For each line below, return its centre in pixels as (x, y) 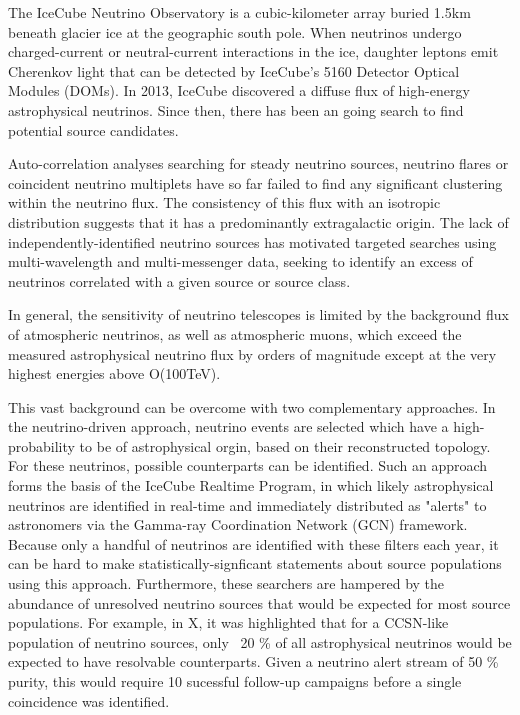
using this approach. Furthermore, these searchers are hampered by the (226, 583)
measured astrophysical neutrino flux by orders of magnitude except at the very (252, 353)
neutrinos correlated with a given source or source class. (179, 280)
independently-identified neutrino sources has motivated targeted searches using (252, 241)
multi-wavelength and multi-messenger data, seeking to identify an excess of (240, 261)
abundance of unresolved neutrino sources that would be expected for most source (259, 602)
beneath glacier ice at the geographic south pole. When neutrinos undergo (235, 31)
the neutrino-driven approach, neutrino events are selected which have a (228, 426)
